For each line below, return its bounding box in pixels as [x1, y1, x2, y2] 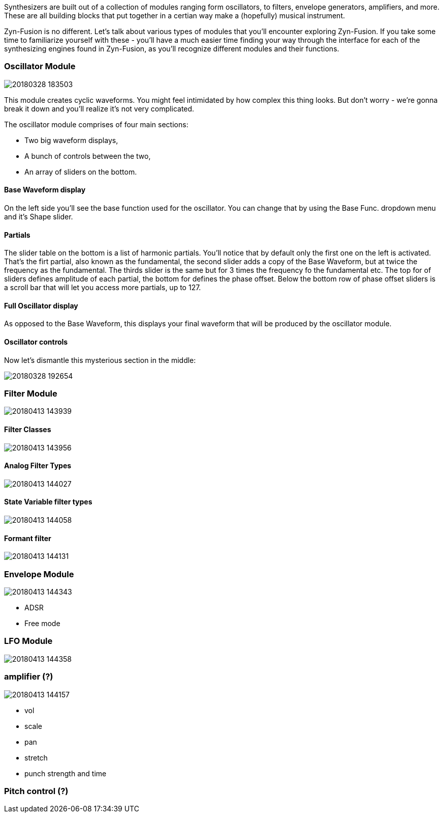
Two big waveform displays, [24, 135, 118, 145]
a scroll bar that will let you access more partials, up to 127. [4, 283, 201, 292]
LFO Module [4, 636, 53, 646]
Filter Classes [4, 425, 51, 434]
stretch [24, 753, 48, 762]
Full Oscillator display [4, 301, 78, 310]
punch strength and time [24, 769, 107, 778]
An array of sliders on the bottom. [24, 167, 137, 176]
